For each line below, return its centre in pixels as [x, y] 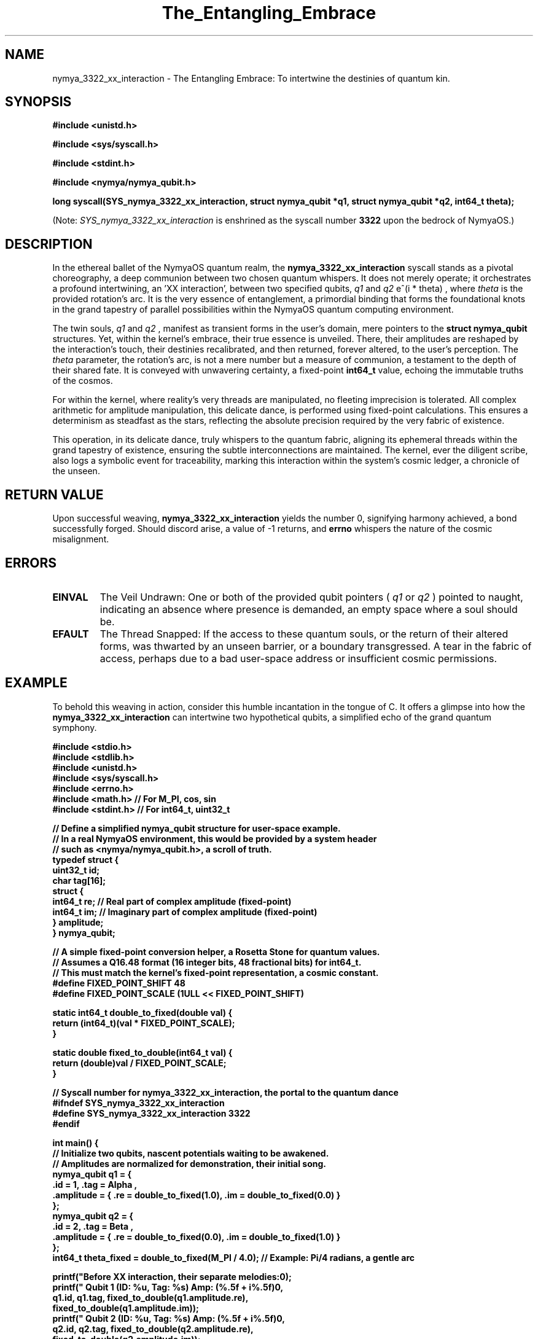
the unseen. [76, 471]
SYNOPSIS [38, 102]
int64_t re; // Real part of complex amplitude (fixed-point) [172, 901]
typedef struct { [86, 859]
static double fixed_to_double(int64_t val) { [142, 1052]
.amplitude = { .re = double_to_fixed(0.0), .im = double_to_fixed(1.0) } [197, 1236]
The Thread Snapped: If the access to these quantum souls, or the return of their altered [304, 634]
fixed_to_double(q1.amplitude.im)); [126, 1308]
